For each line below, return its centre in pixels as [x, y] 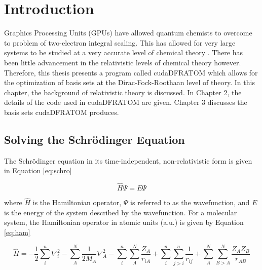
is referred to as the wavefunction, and [190, 202]
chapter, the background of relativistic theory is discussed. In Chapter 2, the [123, 92]
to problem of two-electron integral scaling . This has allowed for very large [120, 42]
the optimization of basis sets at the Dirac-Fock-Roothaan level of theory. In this [129, 82]
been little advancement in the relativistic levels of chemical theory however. [123, 62]
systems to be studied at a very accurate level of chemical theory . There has [124, 52]
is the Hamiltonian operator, [77, 202]
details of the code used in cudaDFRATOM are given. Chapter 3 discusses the [126, 102]
